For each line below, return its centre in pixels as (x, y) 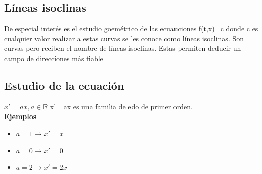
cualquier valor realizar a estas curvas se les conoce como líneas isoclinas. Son (124, 38)
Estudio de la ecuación (64, 85)
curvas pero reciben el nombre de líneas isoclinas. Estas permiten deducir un (123, 48)
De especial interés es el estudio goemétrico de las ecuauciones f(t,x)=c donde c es (131, 28)
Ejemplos (20, 116)
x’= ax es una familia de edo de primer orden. (121, 106)
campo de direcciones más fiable (54, 58)
